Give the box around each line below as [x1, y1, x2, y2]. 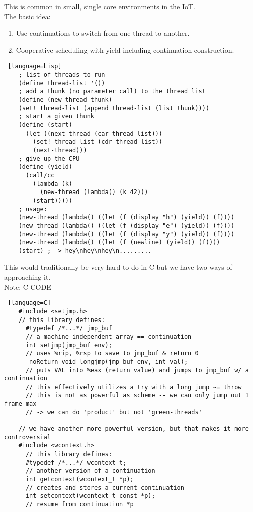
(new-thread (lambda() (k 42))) [40, 188, 148, 196]
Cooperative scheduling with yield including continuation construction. [16, 44, 234, 55]
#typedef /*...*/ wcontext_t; [25, 459, 127, 466]
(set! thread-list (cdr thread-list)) [33, 138, 162, 146]
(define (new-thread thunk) [18, 96, 112, 103]
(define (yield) [18, 163, 73, 171]
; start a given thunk [18, 113, 94, 120]
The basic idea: [4, 11, 51, 21]
